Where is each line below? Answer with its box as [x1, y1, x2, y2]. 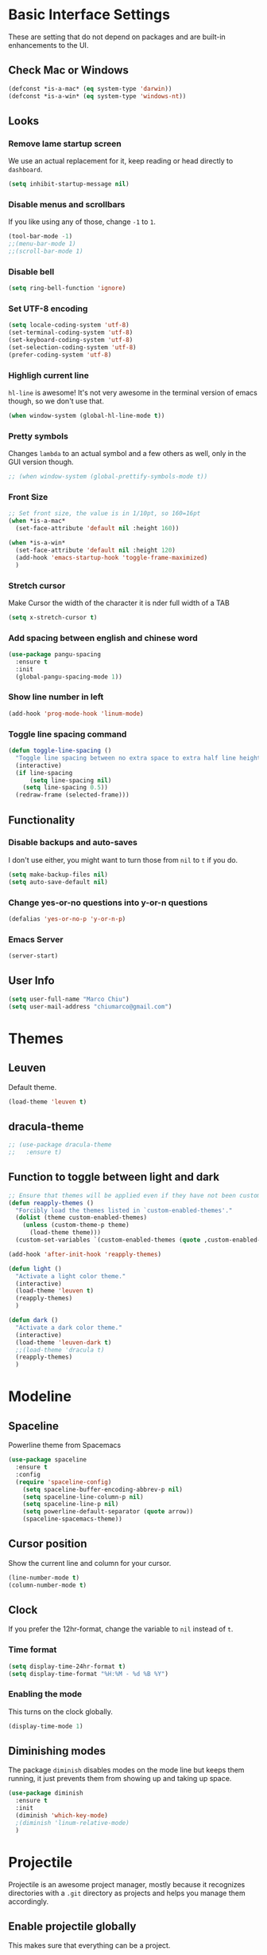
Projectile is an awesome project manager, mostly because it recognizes [8, 1879, 246, 1889]
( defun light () [8, 1265, 62, 1273]
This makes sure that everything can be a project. [8, 1941, 171, 1950]
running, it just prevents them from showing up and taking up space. [8, 1774, 232, 1784]
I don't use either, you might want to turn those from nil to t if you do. [8, 855, 238, 864]
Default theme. [8, 1082, 57, 1092]
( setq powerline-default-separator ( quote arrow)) [22, 1508, 194, 1516]
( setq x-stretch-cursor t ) [8, 613, 98, 621]
